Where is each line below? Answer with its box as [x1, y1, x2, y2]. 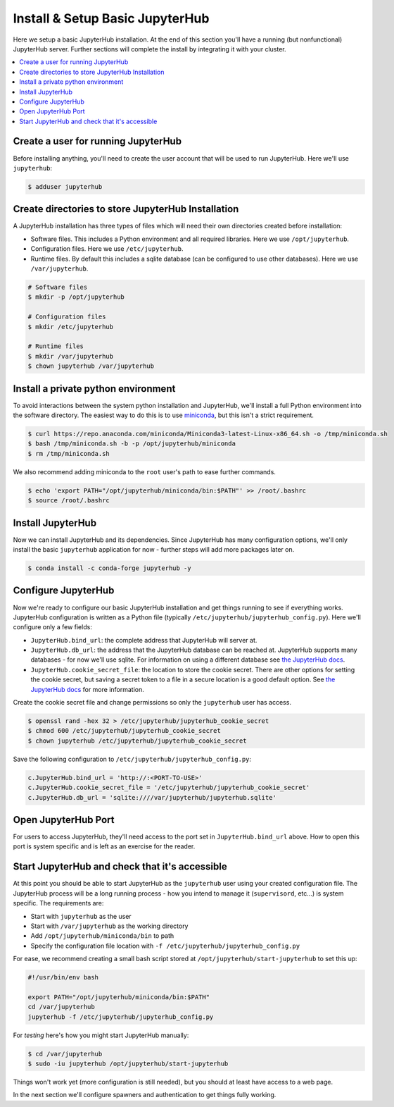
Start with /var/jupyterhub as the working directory [30, 922, 189, 930]
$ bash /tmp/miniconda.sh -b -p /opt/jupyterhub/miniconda [27, 440, 236, 447]
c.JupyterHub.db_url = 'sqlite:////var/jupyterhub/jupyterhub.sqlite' [27, 793, 277, 801]
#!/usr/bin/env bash [27, 973, 99, 982]
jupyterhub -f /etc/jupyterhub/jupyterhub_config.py [27, 1013, 214, 1021]
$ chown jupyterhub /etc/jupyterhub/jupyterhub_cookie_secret [27, 736, 247, 745]
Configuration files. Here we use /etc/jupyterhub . [30, 245, 184, 253]
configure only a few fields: [13, 623, 93, 631]
